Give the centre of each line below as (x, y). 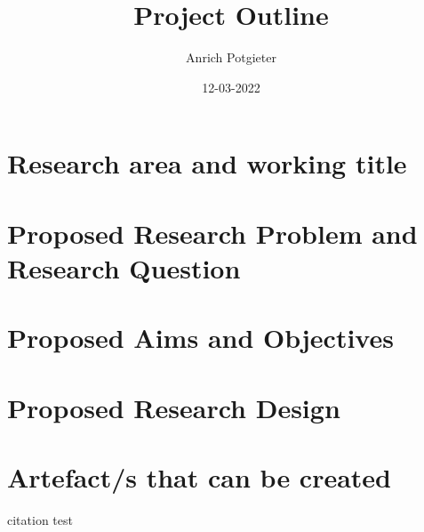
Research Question (124, 267)
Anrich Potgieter (231, 57)
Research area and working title (207, 163)
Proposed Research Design (174, 407)
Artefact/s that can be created (200, 477)
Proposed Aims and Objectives (200, 338)
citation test (40, 519)
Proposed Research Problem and (212, 233)
